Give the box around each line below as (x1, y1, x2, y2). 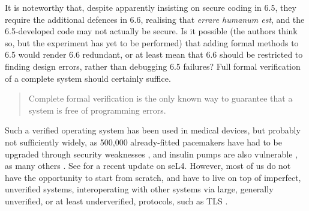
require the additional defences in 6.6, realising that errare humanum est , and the (5, 13, 305, 25)
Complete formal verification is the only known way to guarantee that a (28, 92, 293, 105)
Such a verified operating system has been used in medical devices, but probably (5, 124, 301, 136)
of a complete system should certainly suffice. (5, 72, 171, 84)
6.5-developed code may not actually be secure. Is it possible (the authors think (5, 25, 298, 37)
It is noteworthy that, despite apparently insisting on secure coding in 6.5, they (5, 1, 296, 13)
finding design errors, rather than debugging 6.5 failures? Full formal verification (5, 60, 301, 72)
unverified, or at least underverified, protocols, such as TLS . (5, 194, 228, 207)
